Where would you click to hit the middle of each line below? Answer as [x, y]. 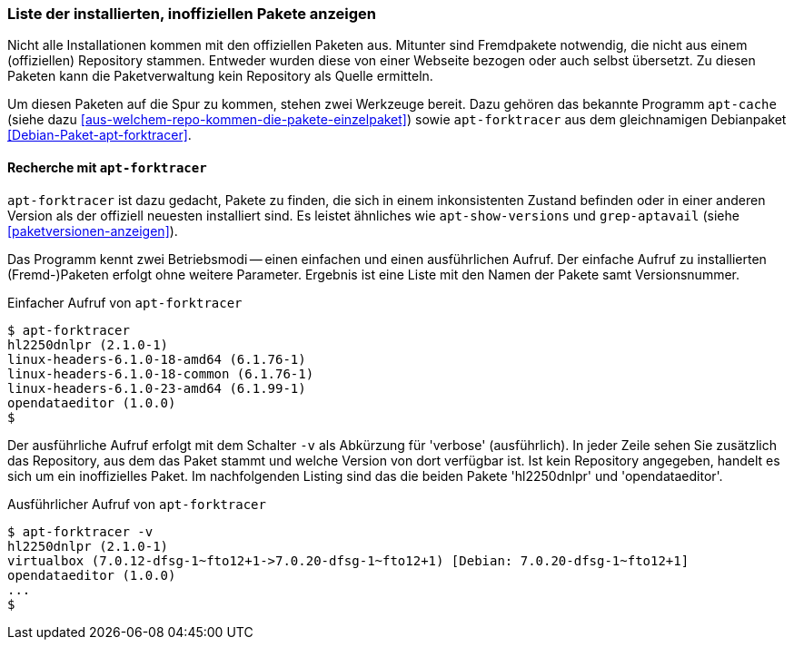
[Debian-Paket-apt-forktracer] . [99, 135]
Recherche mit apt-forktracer [107, 167]
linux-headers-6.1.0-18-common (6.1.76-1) [161, 373]
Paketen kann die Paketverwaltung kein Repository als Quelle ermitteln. [220, 76]
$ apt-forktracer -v [80, 531]
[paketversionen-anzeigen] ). [93, 230]
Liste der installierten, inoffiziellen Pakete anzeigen [192, 14]
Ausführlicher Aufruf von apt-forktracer [137, 504]
